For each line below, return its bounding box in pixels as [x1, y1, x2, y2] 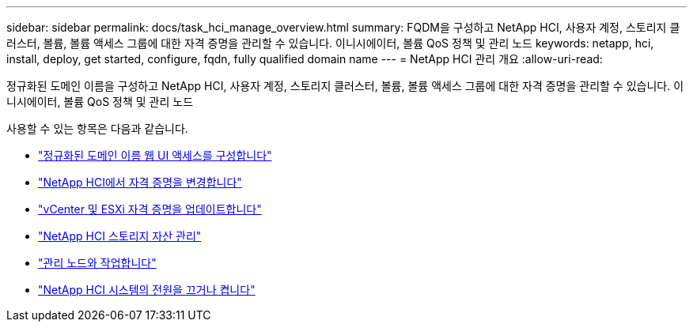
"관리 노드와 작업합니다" [38, 256, 157, 270]
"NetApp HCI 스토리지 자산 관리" [38, 229, 202, 243]
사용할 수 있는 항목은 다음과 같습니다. [6, 122, 188, 135]
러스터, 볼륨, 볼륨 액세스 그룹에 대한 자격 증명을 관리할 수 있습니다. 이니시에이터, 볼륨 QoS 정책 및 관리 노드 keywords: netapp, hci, [6, 36, 654, 50]
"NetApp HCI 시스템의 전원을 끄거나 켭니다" [38, 283, 256, 296]
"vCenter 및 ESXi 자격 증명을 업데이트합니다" [38, 202, 262, 216]
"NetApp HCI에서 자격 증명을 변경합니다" [38, 175, 242, 189]
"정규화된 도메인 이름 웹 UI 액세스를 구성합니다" [38, 149, 272, 162]
